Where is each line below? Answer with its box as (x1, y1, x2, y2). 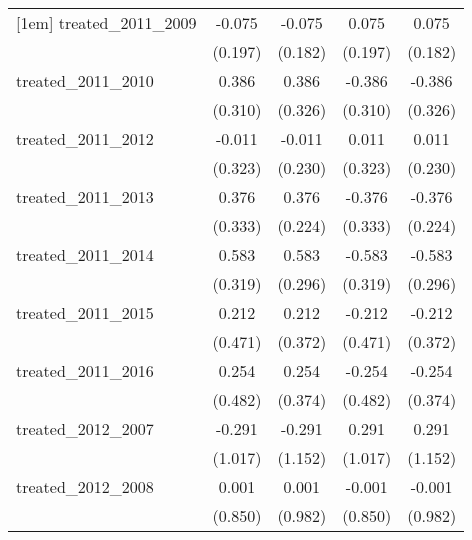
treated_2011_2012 (16, 127, 154, 150)
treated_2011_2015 (16, 301, 154, 324)
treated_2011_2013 (16, 185, 154, 208)
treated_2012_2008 (16, 475, 154, 498)
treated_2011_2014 (16, 243, 154, 266)
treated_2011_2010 (16, 69, 154, 92)
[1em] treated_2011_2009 (16, 11, 197, 34)
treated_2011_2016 (16, 359, 154, 382)
